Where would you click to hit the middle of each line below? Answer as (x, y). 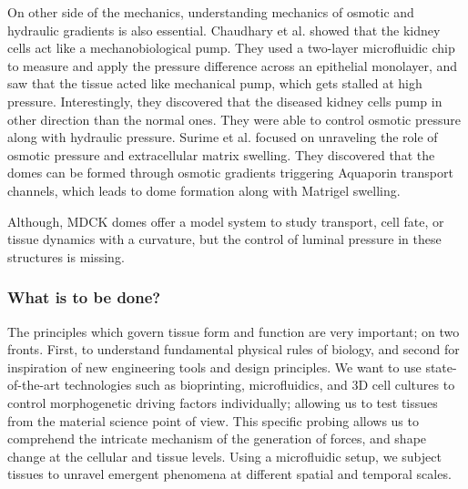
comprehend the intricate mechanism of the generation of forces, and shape (217, 438)
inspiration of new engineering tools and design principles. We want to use (214, 367)
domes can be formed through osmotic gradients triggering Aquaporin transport (230, 173)
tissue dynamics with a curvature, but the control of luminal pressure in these (224, 239)
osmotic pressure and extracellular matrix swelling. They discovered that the (221, 154)
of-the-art (34, 385)
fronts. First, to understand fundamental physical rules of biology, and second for (234, 349)
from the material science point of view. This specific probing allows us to (213, 420)
